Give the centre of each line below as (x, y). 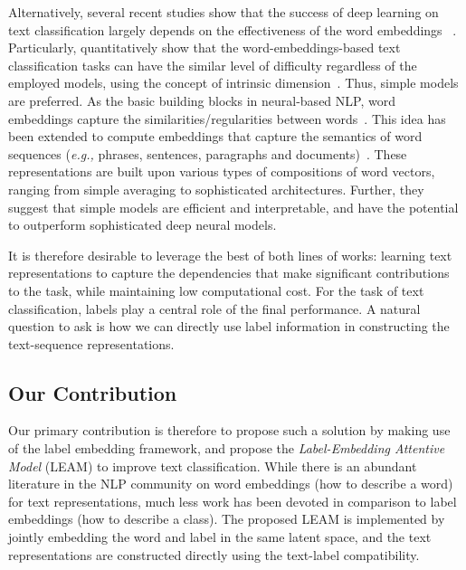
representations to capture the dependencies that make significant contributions (229, 273)
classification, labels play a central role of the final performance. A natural (214, 308)
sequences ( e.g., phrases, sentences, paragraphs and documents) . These (208, 153)
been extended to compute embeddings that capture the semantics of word (215, 136)
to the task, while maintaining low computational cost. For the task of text (216, 290)
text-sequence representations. (91, 343)
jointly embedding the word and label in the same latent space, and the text (220, 537)
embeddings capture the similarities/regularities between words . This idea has (227, 118)
